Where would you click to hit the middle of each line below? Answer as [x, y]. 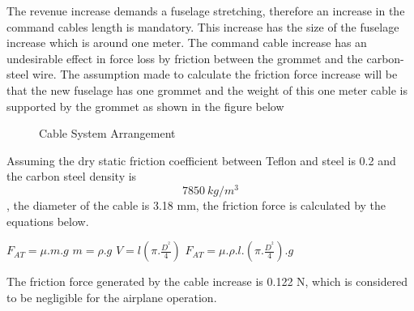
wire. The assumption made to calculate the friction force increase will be [215, 74]
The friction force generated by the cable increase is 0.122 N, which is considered [207, 281]
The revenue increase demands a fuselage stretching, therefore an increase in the [206, 11]
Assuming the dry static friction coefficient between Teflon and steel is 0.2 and [201, 160]
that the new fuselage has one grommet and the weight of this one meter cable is [207, 89]
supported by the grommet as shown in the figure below [145, 106]
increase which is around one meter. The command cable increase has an [187, 43]
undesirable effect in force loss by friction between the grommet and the [185, 58]
